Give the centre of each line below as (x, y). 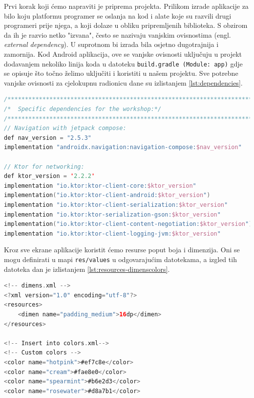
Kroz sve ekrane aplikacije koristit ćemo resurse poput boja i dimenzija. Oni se (122, 250)
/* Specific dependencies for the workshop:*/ (83, 109)
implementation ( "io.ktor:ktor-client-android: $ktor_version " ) (107, 195)
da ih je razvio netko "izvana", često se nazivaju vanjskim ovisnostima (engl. (117, 34)
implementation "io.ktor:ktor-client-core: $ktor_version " (100, 186)
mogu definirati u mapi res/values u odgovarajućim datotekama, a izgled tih (120, 259)
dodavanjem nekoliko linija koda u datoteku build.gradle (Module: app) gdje (123, 63)
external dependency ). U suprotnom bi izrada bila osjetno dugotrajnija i (111, 44)
